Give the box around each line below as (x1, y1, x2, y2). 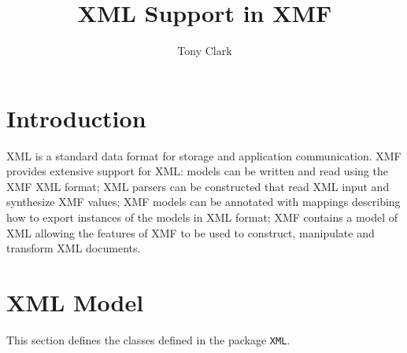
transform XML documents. (6, 240, 141, 256)
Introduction (6, 101, 146, 134)
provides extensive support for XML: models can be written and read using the (6, 163, 388, 179)
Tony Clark (177, 42, 232, 59)
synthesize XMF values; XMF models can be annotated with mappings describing (6, 193, 401, 210)
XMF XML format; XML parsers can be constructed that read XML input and (6, 178, 390, 194)
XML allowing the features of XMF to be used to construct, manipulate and (6, 224, 375, 241)
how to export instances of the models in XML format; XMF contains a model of (6, 209, 398, 226)
